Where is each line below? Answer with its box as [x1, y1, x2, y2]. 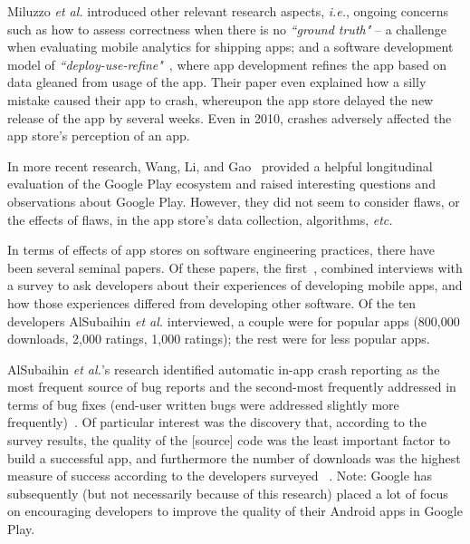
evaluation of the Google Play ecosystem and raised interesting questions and [7, 174, 436, 193]
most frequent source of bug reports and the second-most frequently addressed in [7, 377, 456, 396]
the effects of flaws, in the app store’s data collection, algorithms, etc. [7, 209, 393, 228]
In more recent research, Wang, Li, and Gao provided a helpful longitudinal [7, 156, 433, 175]
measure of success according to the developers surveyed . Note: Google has [7, 466, 432, 485]
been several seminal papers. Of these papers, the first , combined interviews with [7, 257, 463, 277]
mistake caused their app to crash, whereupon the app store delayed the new [7, 90, 434, 109]
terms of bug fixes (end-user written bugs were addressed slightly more [7, 394, 399, 413]
